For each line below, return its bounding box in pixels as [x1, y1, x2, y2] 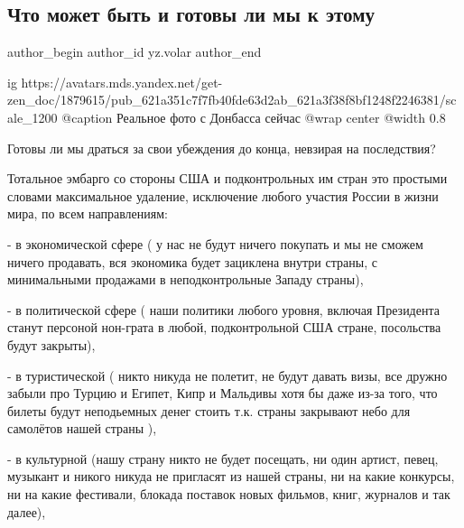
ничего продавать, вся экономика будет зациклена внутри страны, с [7, 252, 377, 271]
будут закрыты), [7, 335, 96, 354]
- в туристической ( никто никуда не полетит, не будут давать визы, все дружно [7, 366, 448, 384]
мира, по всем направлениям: [7, 204, 168, 223]
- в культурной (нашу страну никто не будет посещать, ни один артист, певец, [7, 449, 439, 468]
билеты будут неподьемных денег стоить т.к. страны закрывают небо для [7, 401, 411, 420]
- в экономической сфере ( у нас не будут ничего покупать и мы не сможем [7, 234, 423, 253]
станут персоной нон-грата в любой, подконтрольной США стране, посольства [7, 318, 441, 337]
